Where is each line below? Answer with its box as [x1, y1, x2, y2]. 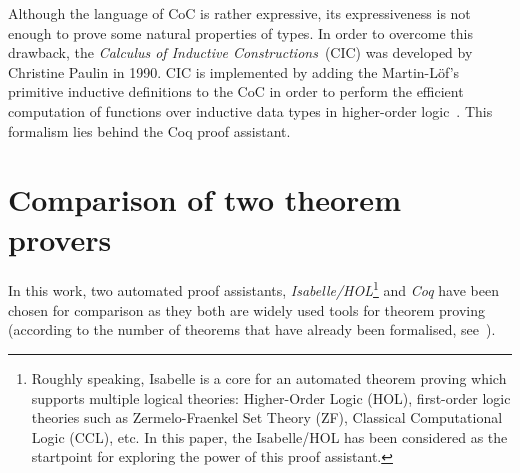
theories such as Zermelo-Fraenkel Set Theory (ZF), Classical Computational [31, 407, 503, 428]
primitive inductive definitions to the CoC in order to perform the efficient [8, 81, 464, 102]
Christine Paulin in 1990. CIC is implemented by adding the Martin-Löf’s [8, 61, 460, 82]
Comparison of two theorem [8, 179, 401, 220]
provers [8, 218, 112, 259]
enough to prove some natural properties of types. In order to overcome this [8, 22, 473, 43]
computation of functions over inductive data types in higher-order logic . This [8, 100, 493, 121]
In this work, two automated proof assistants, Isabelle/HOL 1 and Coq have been [8, 277, 499, 301]
